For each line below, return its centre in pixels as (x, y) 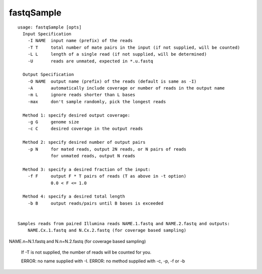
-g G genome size (53, 122)
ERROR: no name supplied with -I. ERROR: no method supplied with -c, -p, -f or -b (103, 261)
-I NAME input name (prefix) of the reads (80, 41)
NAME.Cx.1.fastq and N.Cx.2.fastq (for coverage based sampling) (107, 230)
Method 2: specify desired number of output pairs (84, 142)
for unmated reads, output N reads (93, 156)
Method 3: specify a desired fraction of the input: (87, 169)
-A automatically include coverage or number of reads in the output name (126, 88)
